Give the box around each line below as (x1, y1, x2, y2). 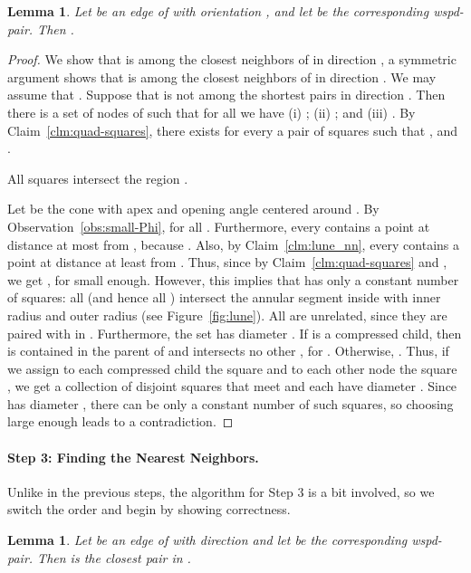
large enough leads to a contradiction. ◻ (7, 412, 234, 431)
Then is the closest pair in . (37, 548, 191, 567)
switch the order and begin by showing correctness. (7, 500, 291, 519)
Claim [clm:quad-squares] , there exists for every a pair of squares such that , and (7, 120, 457, 139)
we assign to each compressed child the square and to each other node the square (7, 358, 457, 377)
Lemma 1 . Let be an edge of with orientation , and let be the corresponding (7, 2, 429, 20)
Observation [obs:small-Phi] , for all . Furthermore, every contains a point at (7, 216, 430, 235)
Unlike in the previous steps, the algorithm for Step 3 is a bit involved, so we (7, 482, 435, 501)
